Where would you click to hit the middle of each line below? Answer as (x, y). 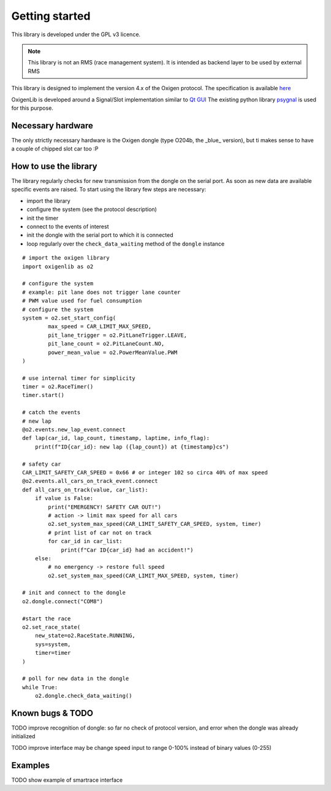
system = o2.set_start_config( (69, 318)
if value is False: (64, 498)
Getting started (51, 16)
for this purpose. (32, 108)
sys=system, (53, 644)
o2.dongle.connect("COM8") (63, 601)
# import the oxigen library (66, 258)
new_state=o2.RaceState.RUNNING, (85, 636)
